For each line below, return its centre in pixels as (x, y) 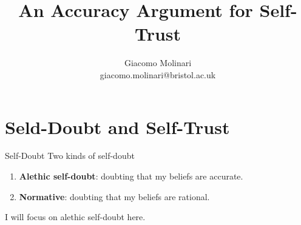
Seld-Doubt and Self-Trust (117, 126)
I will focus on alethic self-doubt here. (75, 217)
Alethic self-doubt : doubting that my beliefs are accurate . (131, 176)
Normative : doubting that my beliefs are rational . (114, 196)
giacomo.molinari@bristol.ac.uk (158, 74)
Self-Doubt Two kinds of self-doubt (70, 156)
